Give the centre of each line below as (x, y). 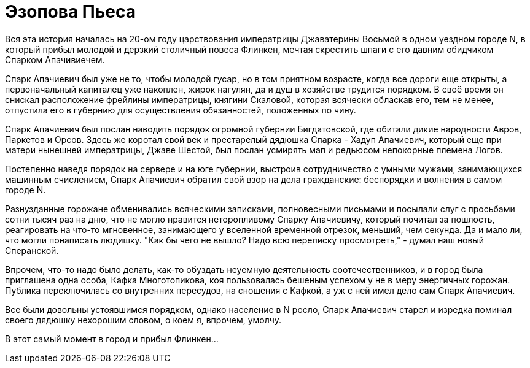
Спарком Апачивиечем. (55, 59)
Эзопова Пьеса (70, 12)
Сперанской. (32, 250)
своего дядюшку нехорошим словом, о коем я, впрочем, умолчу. (143, 320)
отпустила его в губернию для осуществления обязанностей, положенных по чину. (181, 110)
